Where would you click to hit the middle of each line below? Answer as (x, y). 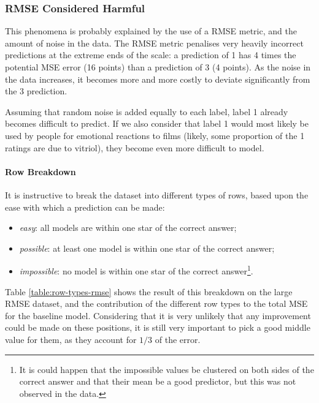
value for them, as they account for (71, 339)
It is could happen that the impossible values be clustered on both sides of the (167, 369)
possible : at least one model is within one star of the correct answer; (147, 248)
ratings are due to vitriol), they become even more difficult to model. (135, 147)
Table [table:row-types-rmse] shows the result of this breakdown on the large (149, 291)
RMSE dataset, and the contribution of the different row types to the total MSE (156, 303)
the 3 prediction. (36, 91)
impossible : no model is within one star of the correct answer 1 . (136, 270)
